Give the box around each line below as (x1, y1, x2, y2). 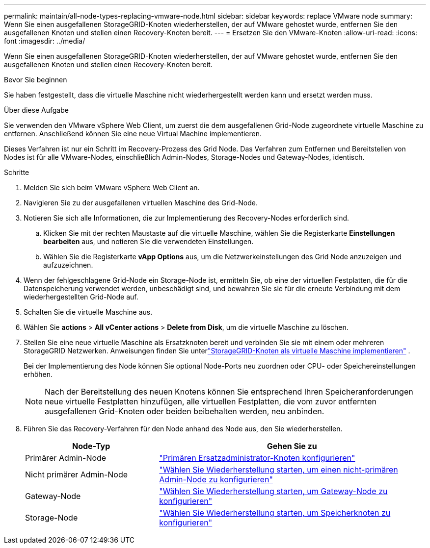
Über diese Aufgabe (4, 106, 69, 114)
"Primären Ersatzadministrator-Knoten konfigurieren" (159, 453, 355, 463)
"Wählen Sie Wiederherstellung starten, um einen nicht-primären (159, 465, 398, 474)
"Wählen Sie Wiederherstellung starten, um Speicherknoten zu (159, 508, 391, 518)
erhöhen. (24, 370, 53, 378)
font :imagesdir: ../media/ (4, 37, 85, 45)
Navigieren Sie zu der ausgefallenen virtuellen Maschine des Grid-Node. (24, 199, 258, 207)
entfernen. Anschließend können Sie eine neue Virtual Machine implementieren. (4, 129, 262, 138)
